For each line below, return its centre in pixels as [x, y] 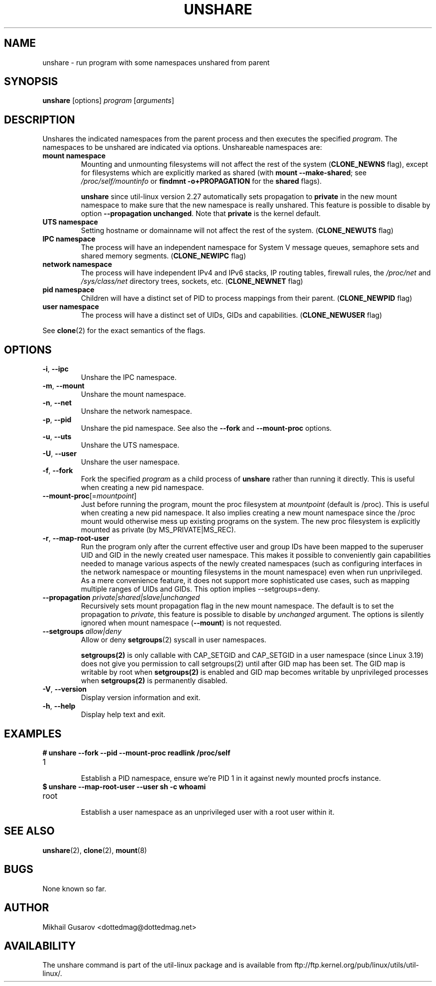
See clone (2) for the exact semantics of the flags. [124, 331]
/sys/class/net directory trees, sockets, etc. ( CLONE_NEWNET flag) [192, 281]
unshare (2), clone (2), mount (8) [95, 850]
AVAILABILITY [40, 946]
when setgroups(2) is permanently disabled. [154, 681]
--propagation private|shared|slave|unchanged [121, 598]
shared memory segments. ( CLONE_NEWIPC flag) [163, 256]
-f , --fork [58, 471]
